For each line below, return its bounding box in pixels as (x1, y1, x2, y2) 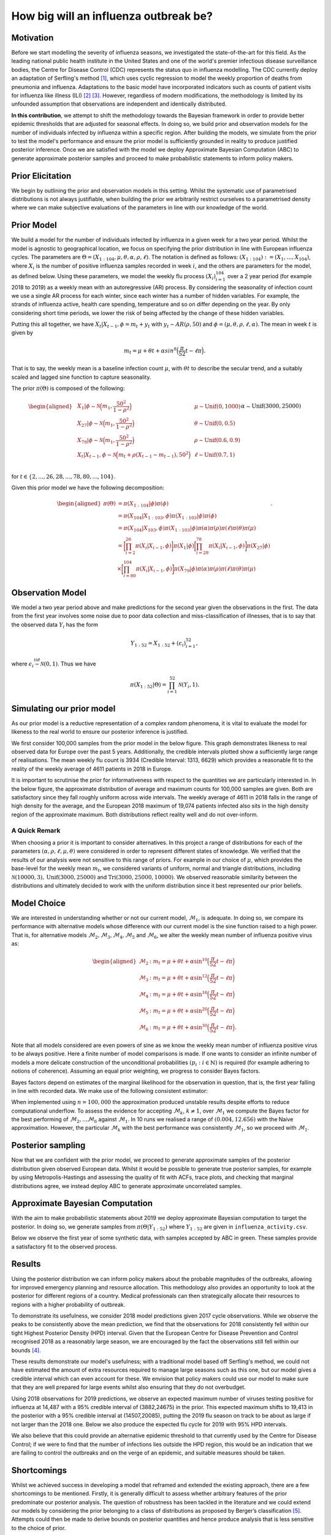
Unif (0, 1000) (204, 403, 241, 410)
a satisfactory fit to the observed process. (11, 1243, 118, 1250)
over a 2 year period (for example (227, 272, 312, 279)
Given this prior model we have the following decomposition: (11, 484, 165, 491)
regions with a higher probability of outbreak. (11, 1300, 126, 1308)
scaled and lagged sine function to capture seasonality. (11, 373, 151, 381)
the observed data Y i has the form (11, 621, 98, 629)
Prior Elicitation (11, 171, 72, 181)
